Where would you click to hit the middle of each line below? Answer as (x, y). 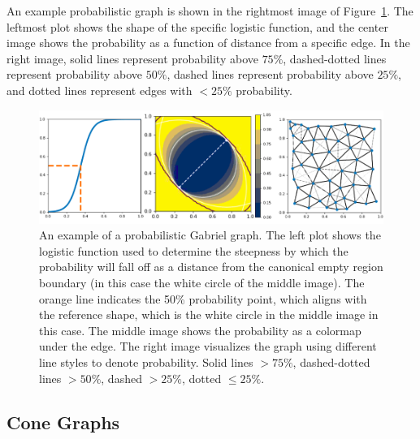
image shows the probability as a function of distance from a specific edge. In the (208, 43)
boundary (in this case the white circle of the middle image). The (202, 282)
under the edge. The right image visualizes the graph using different (208, 346)
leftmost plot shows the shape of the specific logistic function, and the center (197, 26)
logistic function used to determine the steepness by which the (194, 250)
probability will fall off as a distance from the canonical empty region (211, 267)
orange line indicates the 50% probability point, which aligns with (203, 298)
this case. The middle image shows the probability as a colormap (200, 330)
